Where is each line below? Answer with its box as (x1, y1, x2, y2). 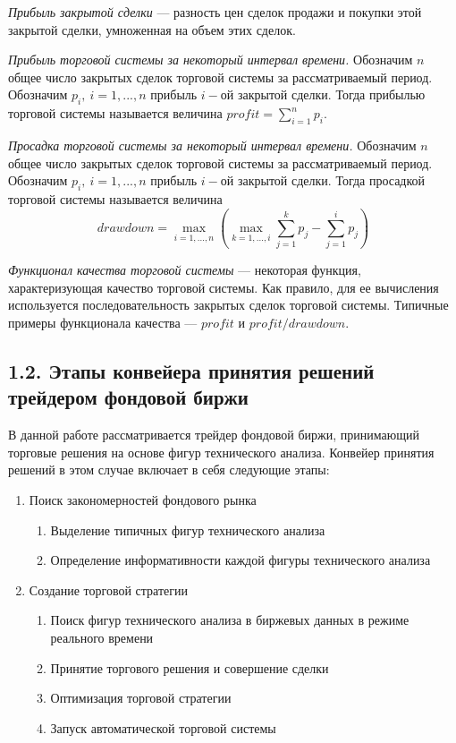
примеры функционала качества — (8, 313, 198, 332)
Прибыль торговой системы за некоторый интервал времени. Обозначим (8, 50, 413, 69)
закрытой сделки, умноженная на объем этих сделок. (8, 20, 296, 38)
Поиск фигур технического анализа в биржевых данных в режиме (50, 611, 410, 629)
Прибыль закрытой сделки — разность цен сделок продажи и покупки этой (8, 3, 422, 21)
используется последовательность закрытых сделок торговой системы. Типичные (8, 295, 449, 314)
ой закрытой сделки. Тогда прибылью (220, 85, 426, 104)
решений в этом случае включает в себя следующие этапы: (8, 460, 330, 479)
